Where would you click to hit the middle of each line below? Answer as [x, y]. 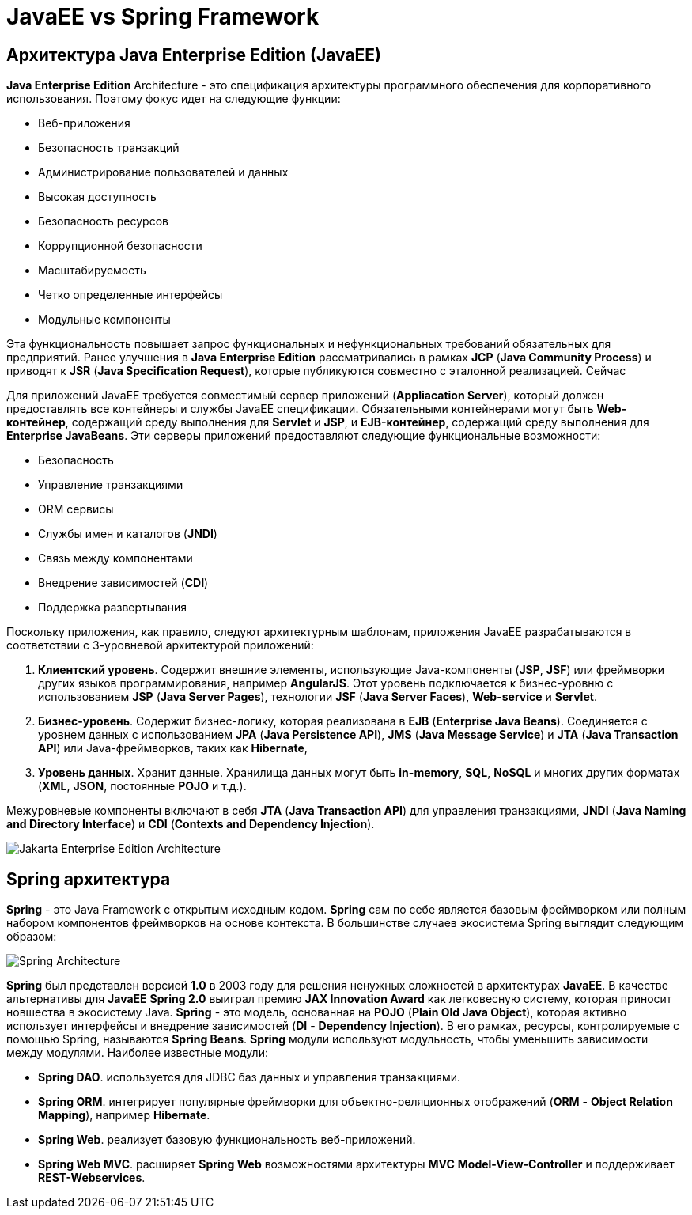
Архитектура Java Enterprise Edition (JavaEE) [194, 55]
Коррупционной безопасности [120, 246]
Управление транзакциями [111, 485]
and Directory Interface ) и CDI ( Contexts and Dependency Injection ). [191, 824]
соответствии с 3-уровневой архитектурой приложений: [160, 645]
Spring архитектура [89, 879]
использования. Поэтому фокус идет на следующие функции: [174, 99]
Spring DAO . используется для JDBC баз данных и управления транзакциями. [250, 1077]
